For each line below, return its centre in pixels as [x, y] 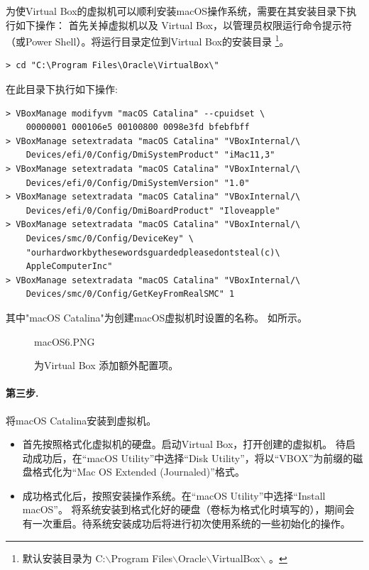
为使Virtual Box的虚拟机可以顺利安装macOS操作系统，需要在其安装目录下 [176, 11]
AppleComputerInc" [69, 267]
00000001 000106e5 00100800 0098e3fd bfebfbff [138, 127]
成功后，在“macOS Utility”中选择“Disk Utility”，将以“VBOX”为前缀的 [193, 457]
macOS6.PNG [65, 341]
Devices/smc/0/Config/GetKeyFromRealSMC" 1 [130, 294]
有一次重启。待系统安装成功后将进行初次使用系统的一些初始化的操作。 [186, 524]
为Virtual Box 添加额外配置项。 [106, 365]
